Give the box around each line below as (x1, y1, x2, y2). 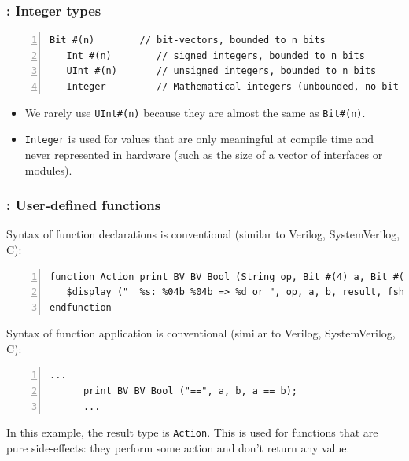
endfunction (50, 301, 112, 313)
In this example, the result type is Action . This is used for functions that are (6, 424, 378, 441)
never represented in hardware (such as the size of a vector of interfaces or (24, 146, 383, 162)
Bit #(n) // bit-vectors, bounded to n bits (50, 35, 326, 46)
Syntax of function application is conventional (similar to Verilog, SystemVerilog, (6, 325, 396, 341)
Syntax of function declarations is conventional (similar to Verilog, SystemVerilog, (6, 226, 400, 242)
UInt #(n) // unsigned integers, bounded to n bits (66, 65, 377, 77)
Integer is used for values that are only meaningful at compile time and (24, 131, 374, 147)
